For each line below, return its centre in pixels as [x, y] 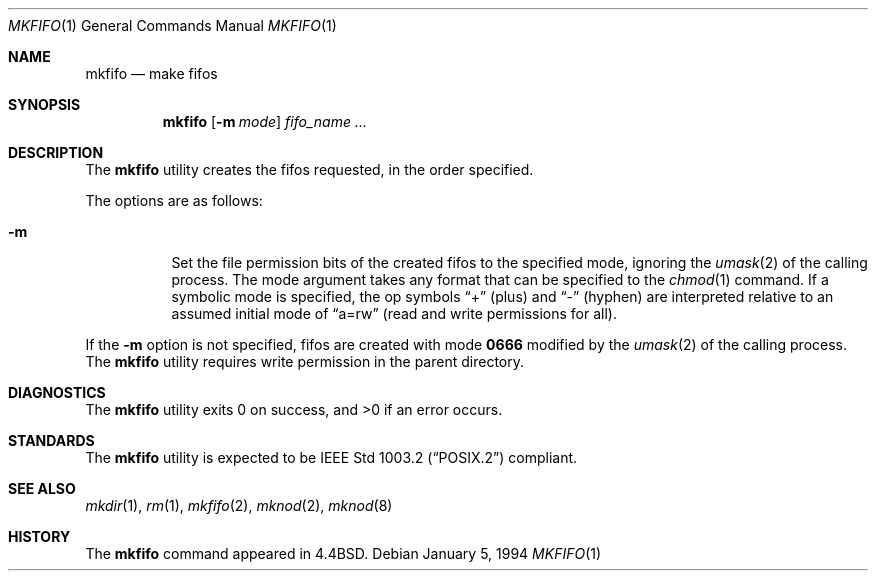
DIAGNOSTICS [57, 392]
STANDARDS [51, 440]
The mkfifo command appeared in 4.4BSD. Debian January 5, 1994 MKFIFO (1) [343, 553]
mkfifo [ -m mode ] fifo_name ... [264, 121]
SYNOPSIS [44, 104]
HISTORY [39, 536]
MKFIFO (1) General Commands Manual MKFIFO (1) [172, 25]
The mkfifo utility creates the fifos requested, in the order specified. [309, 169]
